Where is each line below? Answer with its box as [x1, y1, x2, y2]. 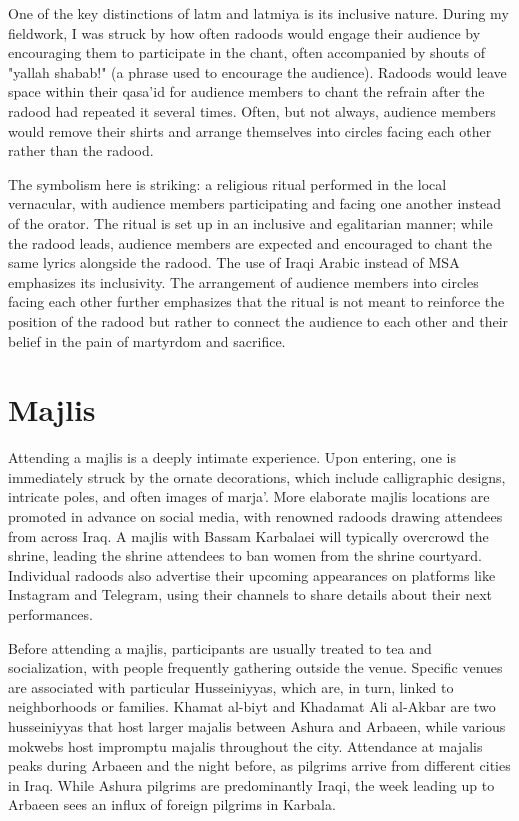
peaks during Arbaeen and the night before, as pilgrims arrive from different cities [8, 755, 511, 776]
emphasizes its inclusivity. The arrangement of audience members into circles [8, 271, 479, 292]
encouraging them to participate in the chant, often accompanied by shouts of [8, 42, 486, 63]
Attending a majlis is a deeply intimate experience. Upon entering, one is [8, 447, 456, 468]
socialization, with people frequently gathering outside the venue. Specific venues [8, 657, 503, 678]
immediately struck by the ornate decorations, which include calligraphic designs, [8, 466, 506, 487]
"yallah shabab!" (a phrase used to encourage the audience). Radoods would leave [8, 61, 507, 82]
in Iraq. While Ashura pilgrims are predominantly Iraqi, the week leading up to [8, 774, 495, 795]
